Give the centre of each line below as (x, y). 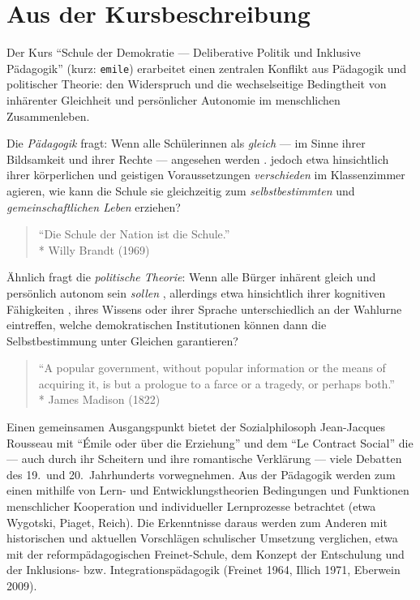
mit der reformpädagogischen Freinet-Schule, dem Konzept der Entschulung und (206, 553)
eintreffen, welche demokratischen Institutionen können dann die (167, 325)
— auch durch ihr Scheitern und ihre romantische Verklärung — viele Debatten (204, 459)
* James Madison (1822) (99, 399)
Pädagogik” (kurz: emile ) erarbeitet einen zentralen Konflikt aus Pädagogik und (207, 68)
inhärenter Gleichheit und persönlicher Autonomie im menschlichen (174, 99)
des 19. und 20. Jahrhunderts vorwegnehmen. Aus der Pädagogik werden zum (201, 474)
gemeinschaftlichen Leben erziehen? (94, 206)
